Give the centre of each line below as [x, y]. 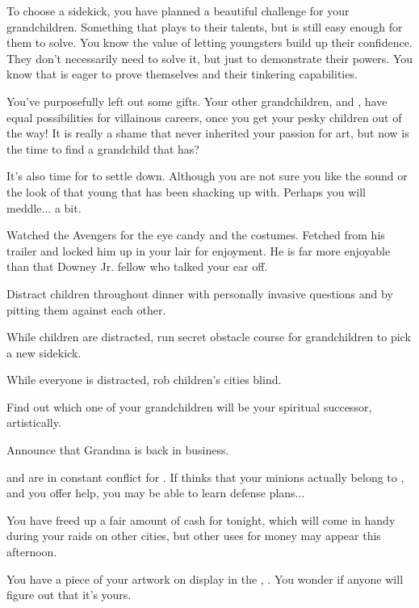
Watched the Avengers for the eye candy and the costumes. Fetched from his [196, 235]
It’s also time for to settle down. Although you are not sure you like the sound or [207, 176]
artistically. [34, 422]
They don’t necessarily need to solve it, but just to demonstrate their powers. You [210, 58]
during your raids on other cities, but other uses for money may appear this [194, 536]
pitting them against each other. [86, 309]
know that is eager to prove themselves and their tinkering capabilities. [182, 74]
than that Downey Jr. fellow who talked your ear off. [137, 266]
